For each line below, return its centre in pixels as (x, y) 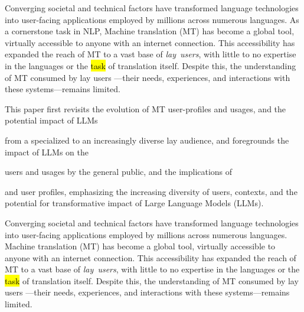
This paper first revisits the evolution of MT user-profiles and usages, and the (146, 108)
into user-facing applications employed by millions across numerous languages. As (152, 19)
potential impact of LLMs (51, 120)
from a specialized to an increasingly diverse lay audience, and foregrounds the (147, 140)
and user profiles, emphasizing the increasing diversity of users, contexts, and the (151, 191)
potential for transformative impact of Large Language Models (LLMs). (134, 203)
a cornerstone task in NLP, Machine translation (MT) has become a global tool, (150, 31)
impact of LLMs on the (47, 152)
